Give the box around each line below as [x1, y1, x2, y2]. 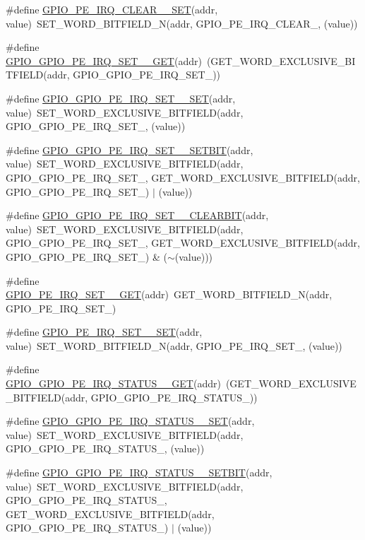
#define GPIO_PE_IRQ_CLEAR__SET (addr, [6, 2, 218, 16]
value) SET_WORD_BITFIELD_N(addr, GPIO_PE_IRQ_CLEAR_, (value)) [6, 16, 358, 30]
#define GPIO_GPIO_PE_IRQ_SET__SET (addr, [6, 90, 236, 105]
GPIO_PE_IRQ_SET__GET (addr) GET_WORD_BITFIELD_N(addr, [6, 287, 333, 302]
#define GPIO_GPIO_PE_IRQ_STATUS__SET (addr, [6, 413, 255, 428]
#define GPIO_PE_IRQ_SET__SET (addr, [6, 324, 203, 339]
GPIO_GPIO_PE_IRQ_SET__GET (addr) [6, 53, 202, 68]
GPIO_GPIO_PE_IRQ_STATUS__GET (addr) [6, 376, 221, 391]
